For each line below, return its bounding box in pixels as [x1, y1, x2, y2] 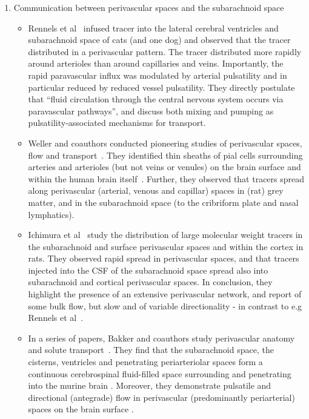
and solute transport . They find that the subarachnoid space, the [28, 343, 274, 356]
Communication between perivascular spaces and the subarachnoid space [13, 1, 284, 13]
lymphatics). [28, 208, 75, 220]
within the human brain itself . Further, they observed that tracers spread [28, 172, 305, 185]
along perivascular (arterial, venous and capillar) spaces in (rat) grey [28, 184, 284, 197]
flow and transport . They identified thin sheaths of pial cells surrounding [28, 148, 303, 161]
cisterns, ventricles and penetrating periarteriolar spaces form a [28, 355, 263, 368]
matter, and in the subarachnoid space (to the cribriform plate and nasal [28, 196, 299, 208]
